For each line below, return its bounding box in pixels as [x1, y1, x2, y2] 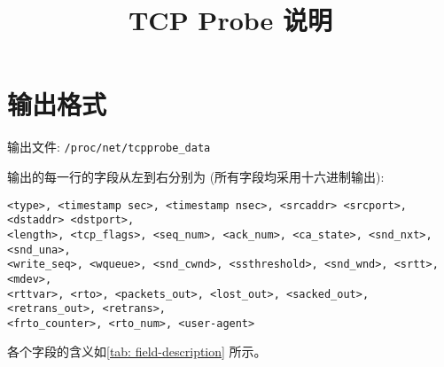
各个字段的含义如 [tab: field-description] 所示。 [7, 342, 267, 361]
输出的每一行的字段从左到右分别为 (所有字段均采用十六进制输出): [7, 167, 385, 185]
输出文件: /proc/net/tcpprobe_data [7, 137, 211, 156]
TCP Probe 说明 [128, 2, 333, 38]
